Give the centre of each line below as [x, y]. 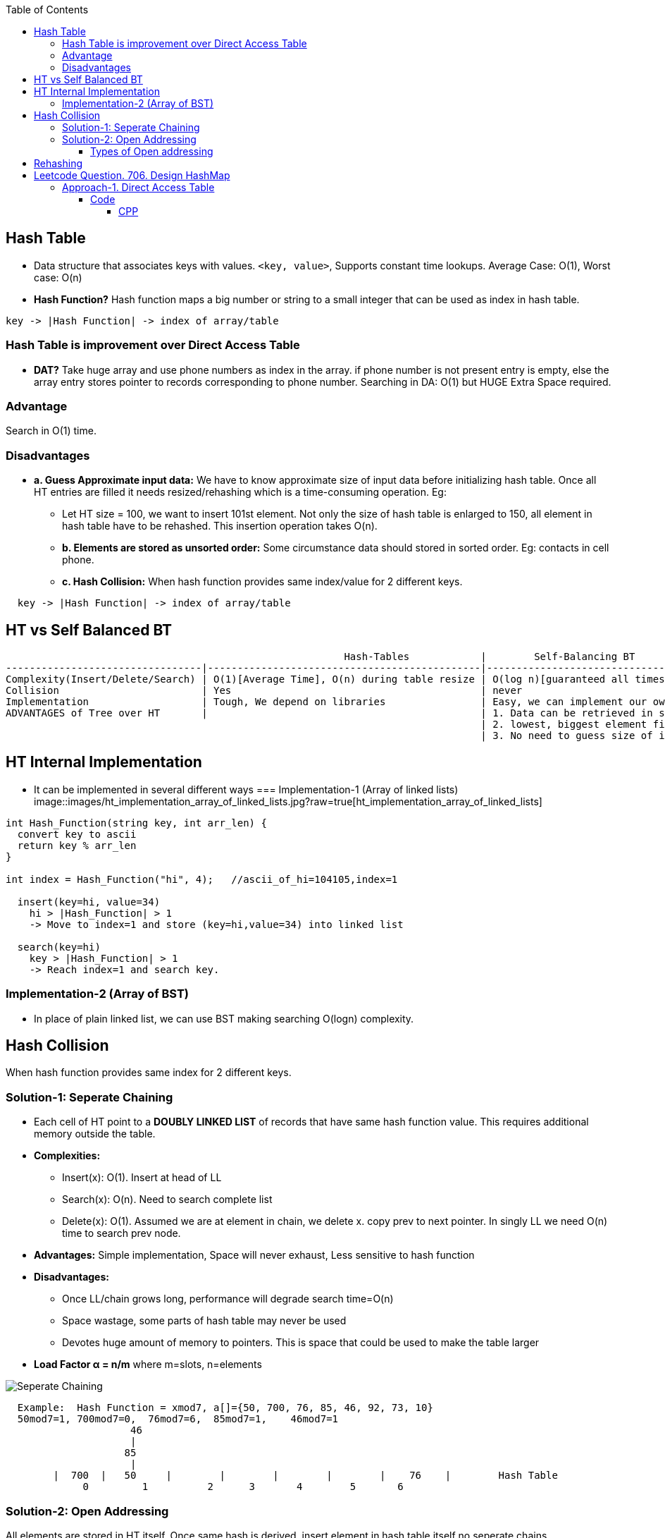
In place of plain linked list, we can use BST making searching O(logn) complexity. [224, 1018]
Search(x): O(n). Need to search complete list [167, 1200]
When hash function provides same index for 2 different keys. [149, 1073]
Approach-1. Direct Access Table [138, 187]
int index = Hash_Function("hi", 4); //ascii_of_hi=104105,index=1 [202, 879]
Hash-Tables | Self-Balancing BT [490, 656]
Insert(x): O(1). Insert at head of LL [142, 1178]
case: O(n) [58, 277]
